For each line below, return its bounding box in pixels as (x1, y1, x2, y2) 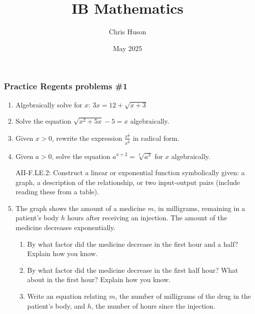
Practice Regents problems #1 (4, 80, 127, 92)
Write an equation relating (27, 291, 107, 301)
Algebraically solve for (15, 99, 82, 109)
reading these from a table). (15, 186, 99, 197)
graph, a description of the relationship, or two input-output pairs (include (15, 177, 240, 187)
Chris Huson (108, 26, 147, 37)
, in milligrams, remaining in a (153, 203, 245, 213)
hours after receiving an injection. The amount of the (67, 212, 227, 223)
